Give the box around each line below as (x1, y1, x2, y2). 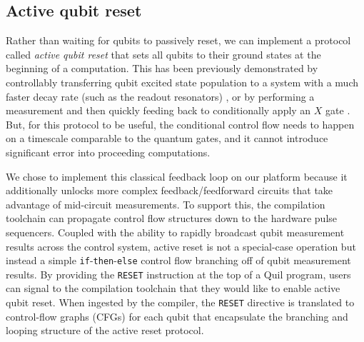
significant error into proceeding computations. (6, 144, 211, 159)
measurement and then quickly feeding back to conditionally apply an (6, 103, 311, 118)
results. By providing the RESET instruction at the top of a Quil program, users (6, 266, 351, 281)
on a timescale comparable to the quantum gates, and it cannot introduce (6, 131, 328, 146)
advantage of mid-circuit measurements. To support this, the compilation (6, 196, 325, 211)
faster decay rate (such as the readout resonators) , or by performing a (6, 89, 315, 104)
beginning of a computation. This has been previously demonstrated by (6, 61, 318, 76)
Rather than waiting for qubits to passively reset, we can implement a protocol (6, 33, 351, 48)
